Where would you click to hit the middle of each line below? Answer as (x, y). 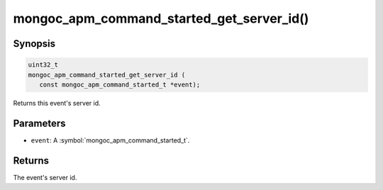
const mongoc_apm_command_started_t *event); (120, 84)
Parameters (39, 123)
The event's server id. (45, 177)
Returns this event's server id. (57, 103)
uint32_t (43, 65)
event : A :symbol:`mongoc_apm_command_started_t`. (110, 140)
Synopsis (34, 44)
